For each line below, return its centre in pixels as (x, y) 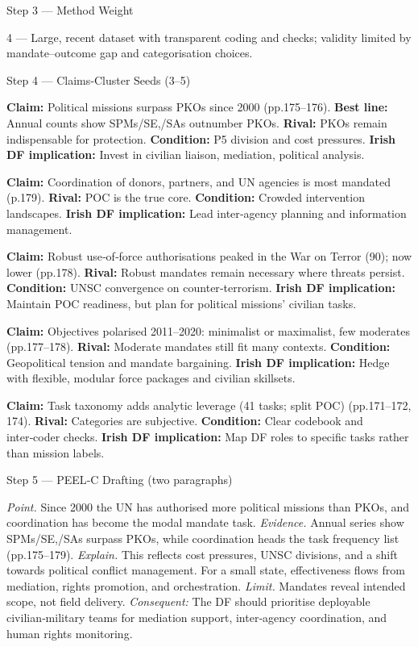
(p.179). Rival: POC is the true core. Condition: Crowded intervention (186, 197)
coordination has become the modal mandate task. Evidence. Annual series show (205, 522)
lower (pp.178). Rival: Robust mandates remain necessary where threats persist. (206, 271)
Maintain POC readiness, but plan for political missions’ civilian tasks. (182, 303)
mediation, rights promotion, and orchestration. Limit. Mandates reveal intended (206, 585)
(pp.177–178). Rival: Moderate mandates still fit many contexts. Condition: (199, 346)
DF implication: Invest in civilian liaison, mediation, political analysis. (186, 154)
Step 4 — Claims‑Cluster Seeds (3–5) (99, 79)
